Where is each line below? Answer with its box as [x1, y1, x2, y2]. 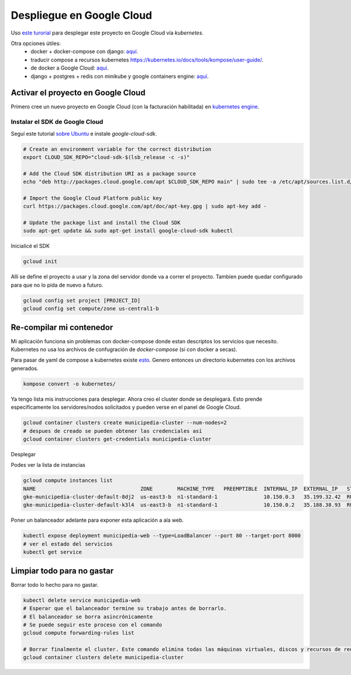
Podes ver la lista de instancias [11, 462, 86, 469]
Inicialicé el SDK [11, 243, 50, 250]
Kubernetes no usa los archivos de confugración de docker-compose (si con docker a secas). [11, 346, 238, 353]
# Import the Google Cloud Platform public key [23, 195, 162, 201]
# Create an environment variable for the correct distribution [23, 146, 212, 152]
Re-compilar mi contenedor [11, 322, 113, 332]
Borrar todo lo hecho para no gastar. [11, 581, 99, 588]
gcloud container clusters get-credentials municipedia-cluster [23, 436, 212, 442]
